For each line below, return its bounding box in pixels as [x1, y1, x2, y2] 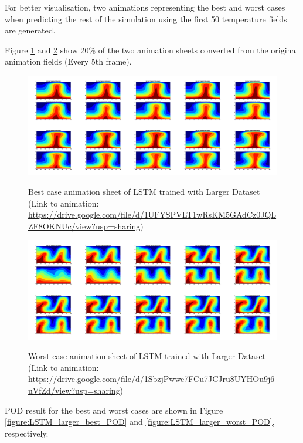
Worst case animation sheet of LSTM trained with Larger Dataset [28, 350, 266, 362]
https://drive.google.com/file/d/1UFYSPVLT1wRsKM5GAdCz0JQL [28, 208, 277, 221]
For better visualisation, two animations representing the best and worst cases [5, 1, 285, 13]
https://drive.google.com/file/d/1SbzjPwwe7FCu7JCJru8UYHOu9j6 [28, 373, 275, 385]
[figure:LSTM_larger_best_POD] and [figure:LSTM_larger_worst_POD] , [5, 415, 275, 428]
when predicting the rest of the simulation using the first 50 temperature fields [5, 12, 287, 25]
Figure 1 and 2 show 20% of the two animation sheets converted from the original [5, 43, 298, 56]
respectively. [5, 427, 49, 439]
